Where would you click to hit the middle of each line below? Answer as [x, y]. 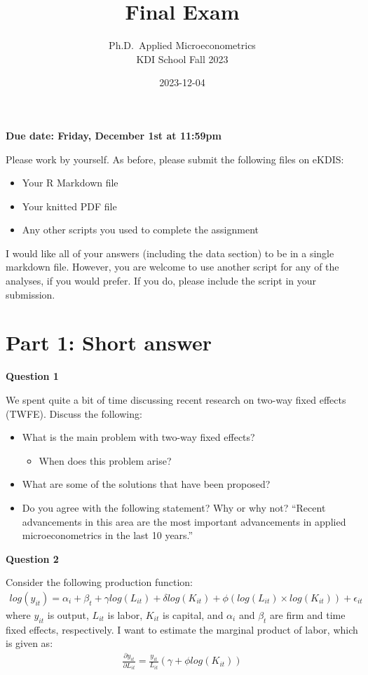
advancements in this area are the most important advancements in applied [184, 521]
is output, [68, 614]
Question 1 [32, 376]
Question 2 [32, 558]
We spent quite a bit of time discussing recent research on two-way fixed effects [176, 399]
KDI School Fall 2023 [182, 59]
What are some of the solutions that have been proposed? [146, 484]
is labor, [125, 614]
